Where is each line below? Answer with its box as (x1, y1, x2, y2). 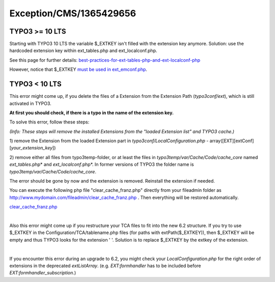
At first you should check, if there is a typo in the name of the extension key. (9, 110, 174, 116)
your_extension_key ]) (11, 145, 56, 151)
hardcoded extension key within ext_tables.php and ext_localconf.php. (9, 47, 157, 54)
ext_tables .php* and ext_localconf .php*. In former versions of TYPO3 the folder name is (9, 161, 194, 168)
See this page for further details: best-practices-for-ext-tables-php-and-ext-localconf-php (9, 57, 201, 63)
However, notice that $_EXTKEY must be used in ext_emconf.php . (9, 66, 148, 72)
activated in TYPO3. (9, 100, 52, 107)
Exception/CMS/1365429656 (9, 8, 136, 19)
